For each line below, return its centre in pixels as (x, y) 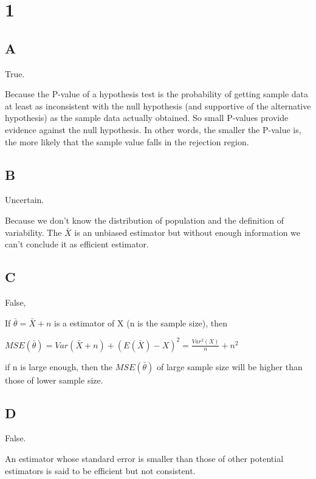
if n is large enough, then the (59, 366)
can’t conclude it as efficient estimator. (77, 244)
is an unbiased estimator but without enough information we (187, 232)
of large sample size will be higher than (229, 366)
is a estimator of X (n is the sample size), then (141, 322)
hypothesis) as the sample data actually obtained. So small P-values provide (147, 118)
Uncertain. (25, 200)
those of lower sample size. (54, 380)
